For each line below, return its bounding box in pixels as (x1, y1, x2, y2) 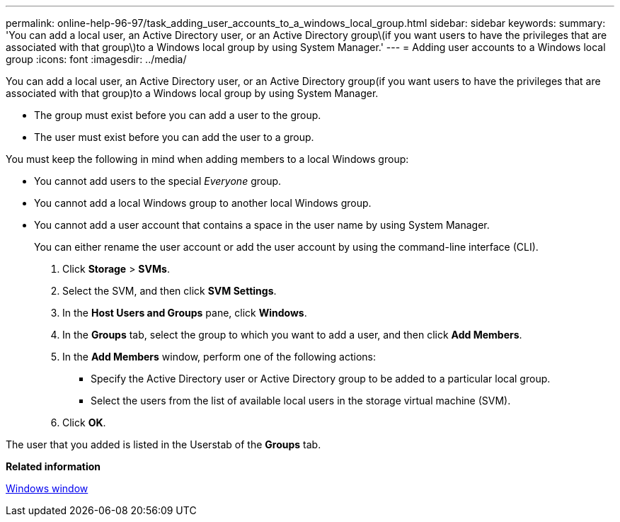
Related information (6, 460, 101, 472)
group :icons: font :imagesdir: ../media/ (6, 53, 187, 65)
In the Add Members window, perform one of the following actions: (62, 351, 377, 363)
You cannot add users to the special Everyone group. (34, 175, 282, 187)
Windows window (6, 482, 88, 494)
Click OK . (62, 416, 106, 429)
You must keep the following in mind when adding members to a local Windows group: (6, 153, 409, 165)
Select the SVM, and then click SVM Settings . (62, 285, 277, 297)
